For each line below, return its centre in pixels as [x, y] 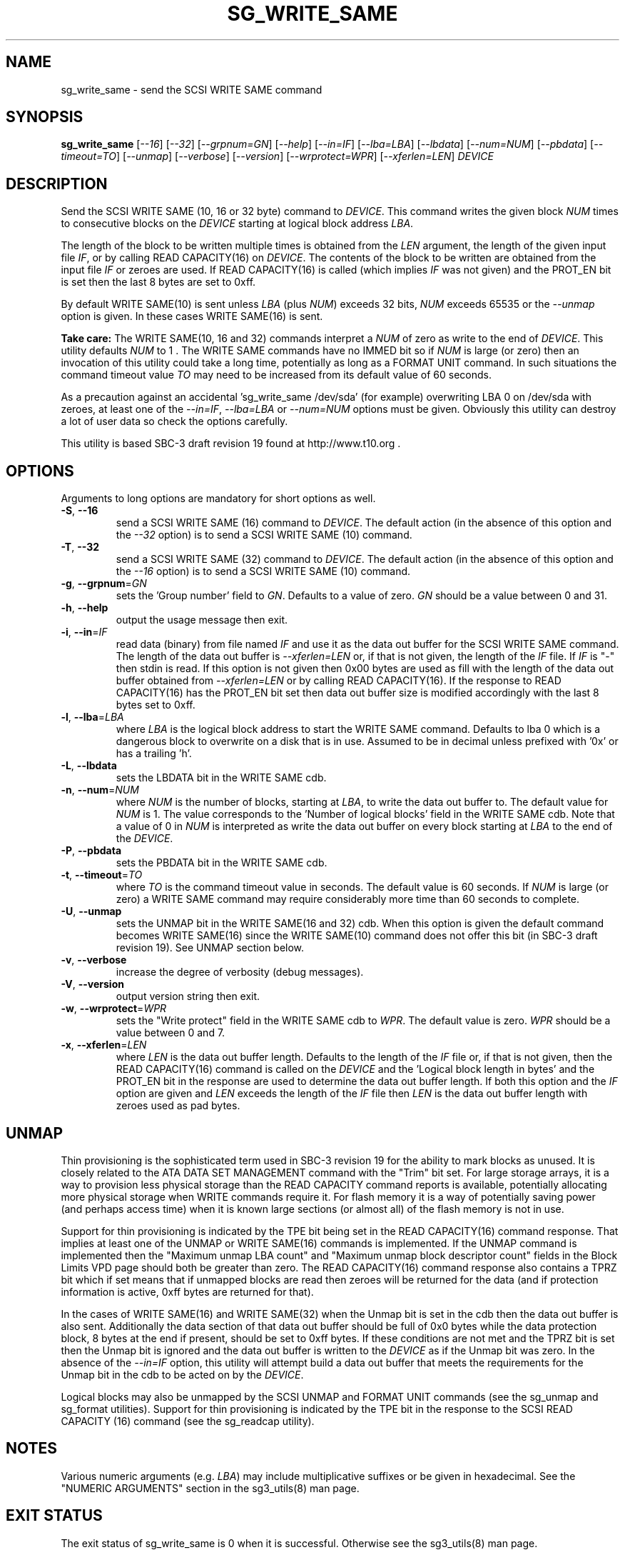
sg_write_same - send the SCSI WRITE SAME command [192, 89]
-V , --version [92, 984]
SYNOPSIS [45, 117]
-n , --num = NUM [100, 790]
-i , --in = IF [84, 632]
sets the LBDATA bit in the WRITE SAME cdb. [221, 778]
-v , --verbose [94, 960]
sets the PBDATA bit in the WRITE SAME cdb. [222, 863]
